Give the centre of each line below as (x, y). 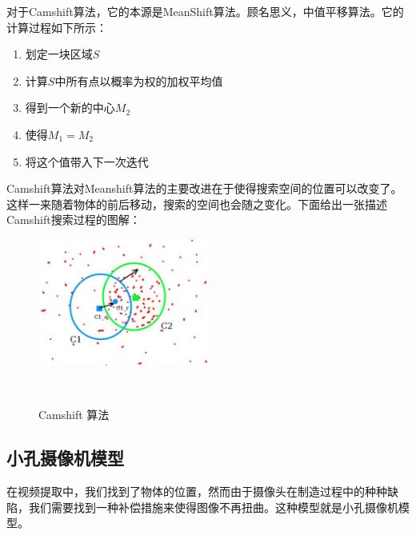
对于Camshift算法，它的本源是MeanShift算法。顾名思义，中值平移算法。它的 (205, 11)
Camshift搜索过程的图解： (74, 220)
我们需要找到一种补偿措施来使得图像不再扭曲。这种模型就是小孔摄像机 (213, 507)
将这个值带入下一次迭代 (87, 161)
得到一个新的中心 (70, 108)
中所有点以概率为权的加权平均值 (139, 80)
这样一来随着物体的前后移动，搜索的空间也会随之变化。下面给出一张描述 (197, 204)
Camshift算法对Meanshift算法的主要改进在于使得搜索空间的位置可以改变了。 (204, 188)
